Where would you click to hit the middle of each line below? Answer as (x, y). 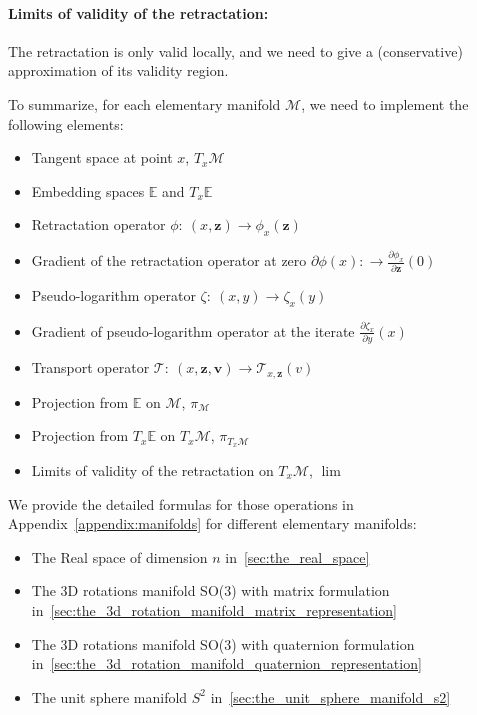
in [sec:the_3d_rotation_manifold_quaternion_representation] (226, 663)
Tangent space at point (102, 157)
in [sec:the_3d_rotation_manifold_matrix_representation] (214, 609)
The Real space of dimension (119, 556)
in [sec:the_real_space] (297, 556)
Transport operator (90, 367)
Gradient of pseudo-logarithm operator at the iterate (193, 330)
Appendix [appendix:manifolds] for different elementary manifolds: (212, 523)
